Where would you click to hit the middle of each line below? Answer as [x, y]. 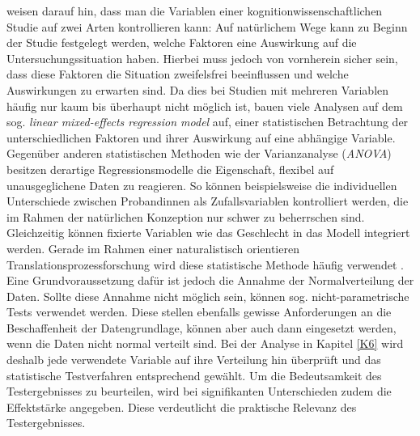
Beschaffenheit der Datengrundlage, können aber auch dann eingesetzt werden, [202, 327]
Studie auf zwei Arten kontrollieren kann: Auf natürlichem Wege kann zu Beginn [207, 26]
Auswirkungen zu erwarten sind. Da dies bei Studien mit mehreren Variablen [198, 89]
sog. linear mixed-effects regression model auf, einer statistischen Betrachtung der [208, 122]
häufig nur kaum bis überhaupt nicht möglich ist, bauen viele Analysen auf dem [205, 106]
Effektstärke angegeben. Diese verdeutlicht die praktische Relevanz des [182, 406]
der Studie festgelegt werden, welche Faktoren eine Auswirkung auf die [182, 42]
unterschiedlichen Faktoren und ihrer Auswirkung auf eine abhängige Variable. [201, 137]
